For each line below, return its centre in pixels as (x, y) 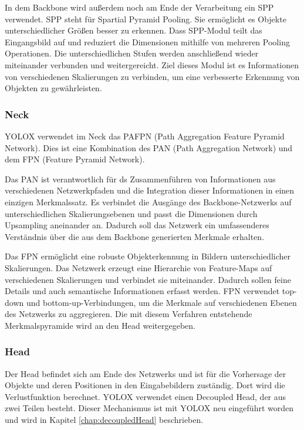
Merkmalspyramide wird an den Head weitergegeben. (100, 325)
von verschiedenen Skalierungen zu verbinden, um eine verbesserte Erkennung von (152, 76)
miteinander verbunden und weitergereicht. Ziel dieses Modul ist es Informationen (152, 64)
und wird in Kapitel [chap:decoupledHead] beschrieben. (104, 420)
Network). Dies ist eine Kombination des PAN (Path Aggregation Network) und (149, 147)
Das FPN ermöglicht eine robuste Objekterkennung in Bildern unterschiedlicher (148, 256)
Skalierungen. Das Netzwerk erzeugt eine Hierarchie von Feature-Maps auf (139, 267)
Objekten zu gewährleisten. (53, 88)
